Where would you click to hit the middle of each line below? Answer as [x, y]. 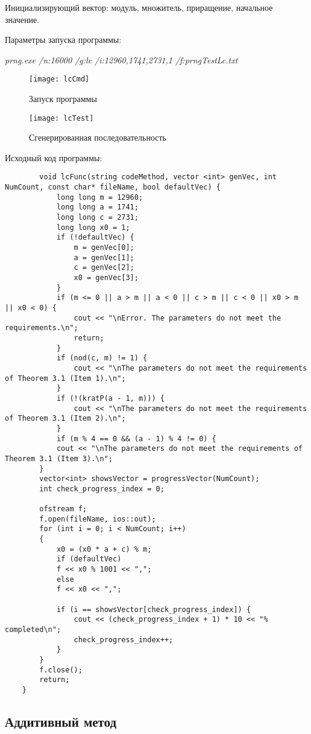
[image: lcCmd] [59, 79]
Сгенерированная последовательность [98, 137]
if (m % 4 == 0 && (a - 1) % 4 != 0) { [136, 439]
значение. [22, 19]
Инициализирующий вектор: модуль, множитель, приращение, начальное [139, 7]
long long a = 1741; [97, 207]
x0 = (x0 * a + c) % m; [104, 549]
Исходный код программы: [54, 157]
